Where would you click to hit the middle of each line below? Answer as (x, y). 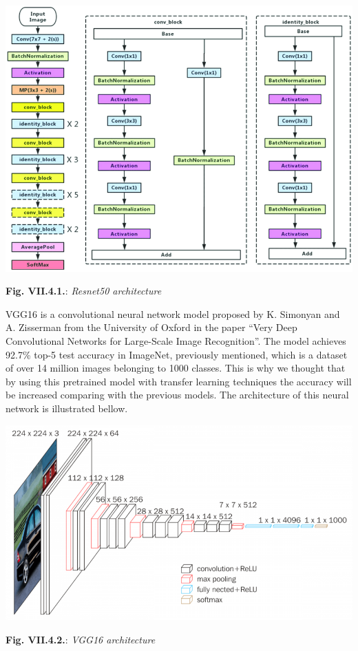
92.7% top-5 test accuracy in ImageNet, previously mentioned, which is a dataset (177, 354)
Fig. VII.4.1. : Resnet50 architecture (84, 291)
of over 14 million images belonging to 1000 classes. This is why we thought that (176, 368)
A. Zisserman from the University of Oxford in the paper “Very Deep (151, 327)
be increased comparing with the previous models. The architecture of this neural (177, 395)
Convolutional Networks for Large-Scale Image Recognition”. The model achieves (176, 340)
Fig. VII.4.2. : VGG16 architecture (81, 640)
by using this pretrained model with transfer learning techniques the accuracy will (179, 381)
